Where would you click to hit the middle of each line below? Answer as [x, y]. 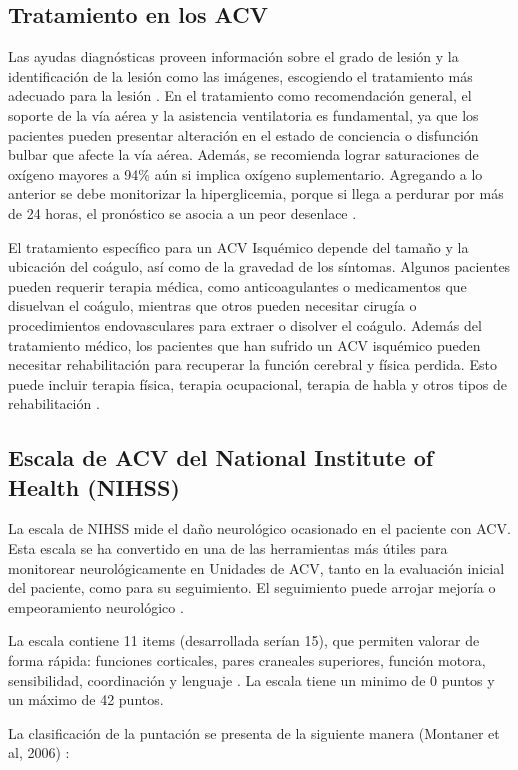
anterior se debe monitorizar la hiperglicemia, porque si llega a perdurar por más [256, 193]
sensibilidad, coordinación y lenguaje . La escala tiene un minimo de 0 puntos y [251, 679]
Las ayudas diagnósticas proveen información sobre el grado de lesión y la [233, 56]
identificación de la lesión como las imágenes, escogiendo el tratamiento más [240, 75]
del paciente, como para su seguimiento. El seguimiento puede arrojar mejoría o [252, 587]
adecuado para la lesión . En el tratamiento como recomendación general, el [240, 95]
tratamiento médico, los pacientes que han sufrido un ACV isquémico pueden [244, 344]
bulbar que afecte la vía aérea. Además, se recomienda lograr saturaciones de [243, 154]
